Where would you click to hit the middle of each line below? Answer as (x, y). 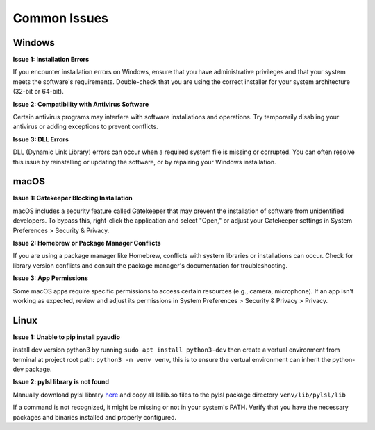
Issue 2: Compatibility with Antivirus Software (81, 104)
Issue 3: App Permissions (50, 278)
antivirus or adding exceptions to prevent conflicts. (86, 127)
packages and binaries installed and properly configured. (95, 417)
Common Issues (61, 18)
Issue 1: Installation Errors (51, 60)
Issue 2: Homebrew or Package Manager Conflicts (87, 243)
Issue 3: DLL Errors (41, 139)
